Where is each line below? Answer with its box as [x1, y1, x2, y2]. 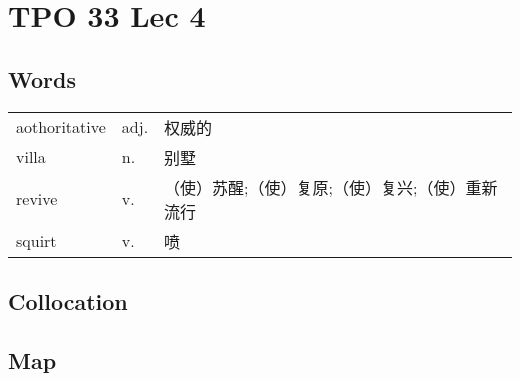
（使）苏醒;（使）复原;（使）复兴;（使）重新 [164, 175, 498, 199]
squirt [16, 229, 57, 253]
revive [16, 187, 58, 211]
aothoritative [16, 115, 106, 139]
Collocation [8, 285, 128, 316]
